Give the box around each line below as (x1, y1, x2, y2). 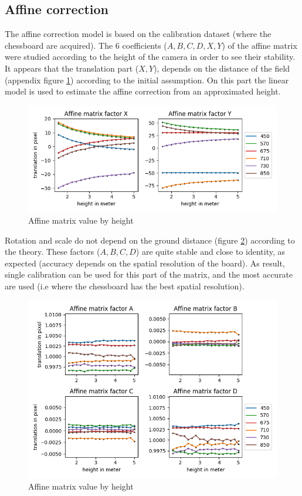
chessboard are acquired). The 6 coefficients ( (5, 39, 167, 51)
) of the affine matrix (222, 39, 297, 51)
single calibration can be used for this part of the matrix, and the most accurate (5, 268, 293, 281)
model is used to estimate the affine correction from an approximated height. (5, 85, 281, 97)
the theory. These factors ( (5, 245, 100, 258)
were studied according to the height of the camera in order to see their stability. (5, 50, 296, 63)
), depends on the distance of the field (154, 62, 290, 74)
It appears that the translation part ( (5, 62, 139, 74)
